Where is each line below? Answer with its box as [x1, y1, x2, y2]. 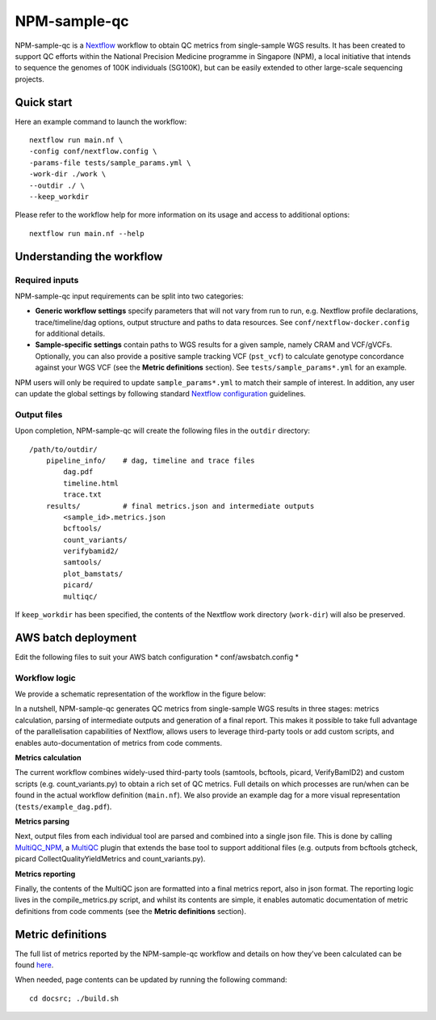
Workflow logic [15, 672, 76, 684]
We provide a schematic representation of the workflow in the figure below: [15, 689, 266, 699]
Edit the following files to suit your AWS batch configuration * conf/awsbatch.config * [15, 652, 299, 662]
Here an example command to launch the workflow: [15, 116, 187, 126]
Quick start [15, 95, 73, 109]
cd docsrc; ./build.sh [29, 993, 119, 1003]
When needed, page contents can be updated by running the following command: [15, 975, 287, 984]
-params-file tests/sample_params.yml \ [29, 158, 191, 167]
